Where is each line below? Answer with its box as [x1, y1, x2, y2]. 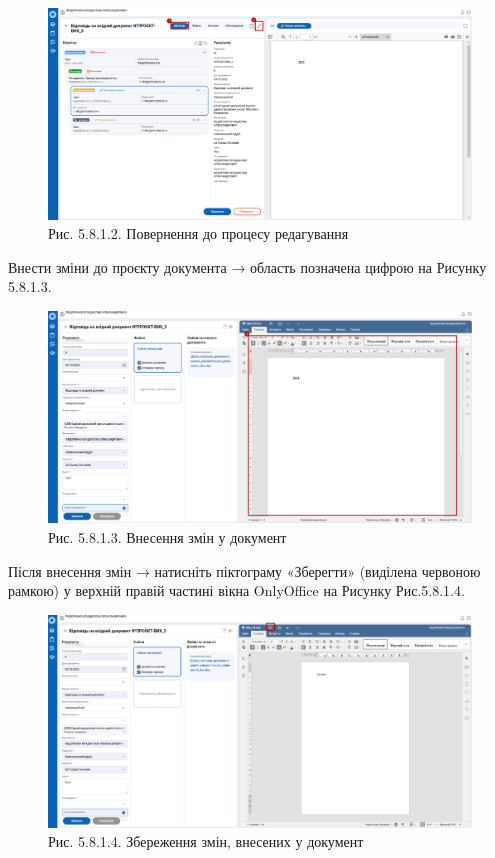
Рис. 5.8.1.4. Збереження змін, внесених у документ [48, 831, 364, 852]
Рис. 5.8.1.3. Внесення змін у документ [48, 526, 287, 547]
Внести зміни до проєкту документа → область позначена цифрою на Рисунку [8, 256, 487, 277]
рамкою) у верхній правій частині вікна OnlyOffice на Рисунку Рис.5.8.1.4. [8, 580, 465, 601]
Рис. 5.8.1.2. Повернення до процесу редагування [48, 223, 349, 244]
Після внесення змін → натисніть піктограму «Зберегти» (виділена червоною [8, 560, 481, 581]
